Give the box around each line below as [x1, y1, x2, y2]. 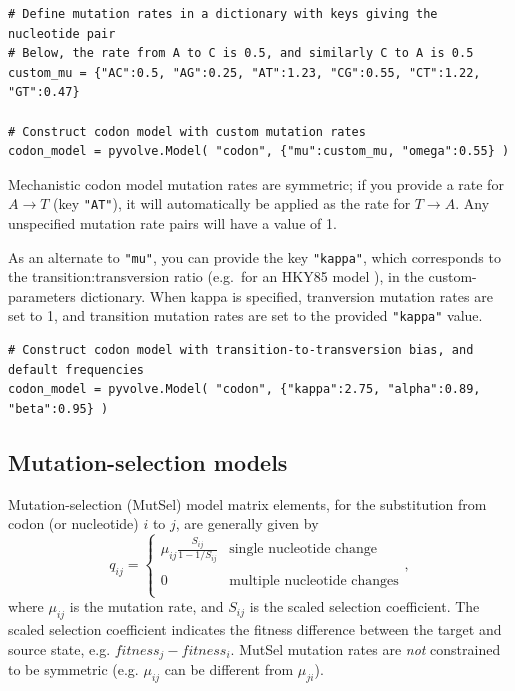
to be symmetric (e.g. [8, 659, 139, 680]
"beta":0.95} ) [8, 401, 109, 416]
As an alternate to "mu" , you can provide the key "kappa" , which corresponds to [8, 246, 501, 267]
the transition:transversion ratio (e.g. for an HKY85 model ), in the [8, 266, 424, 287]
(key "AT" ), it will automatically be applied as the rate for [53, 193, 411, 214]
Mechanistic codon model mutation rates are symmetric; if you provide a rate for [8, 173, 504, 194]
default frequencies [8, 362, 145, 377]
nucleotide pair [8, 26, 116, 41]
